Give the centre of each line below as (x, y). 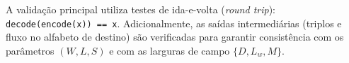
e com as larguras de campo (170, 50)
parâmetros (30, 50)
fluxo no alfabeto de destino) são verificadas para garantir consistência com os (175, 37)
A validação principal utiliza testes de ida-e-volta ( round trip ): (141, 9)
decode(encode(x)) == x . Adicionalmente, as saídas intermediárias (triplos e (174, 23)
